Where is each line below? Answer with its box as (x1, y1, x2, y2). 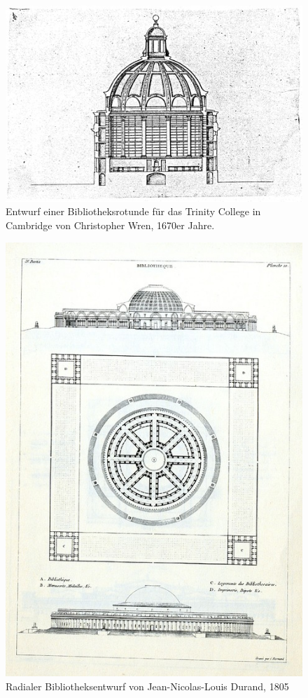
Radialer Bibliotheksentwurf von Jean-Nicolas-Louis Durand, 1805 (6, 678, 289, 693)
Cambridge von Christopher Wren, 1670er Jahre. (6, 218, 215, 233)
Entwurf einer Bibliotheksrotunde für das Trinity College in (6, 204, 261, 219)
